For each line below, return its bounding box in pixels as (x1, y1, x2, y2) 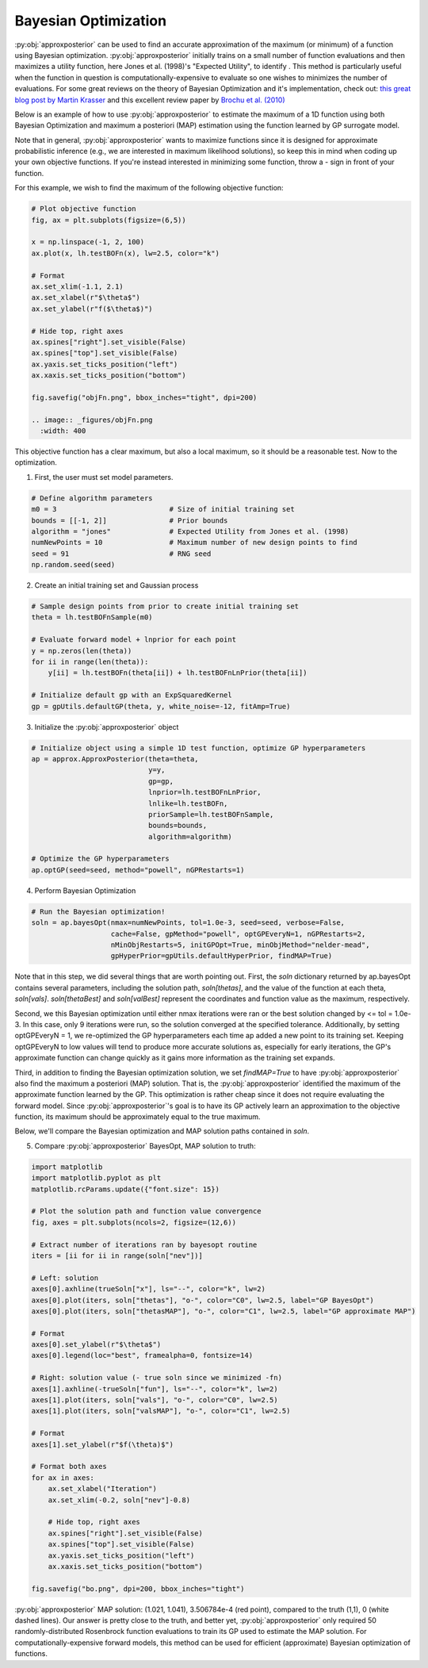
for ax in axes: (31, 1473, 95, 1482)
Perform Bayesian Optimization (34, 885, 136, 895)
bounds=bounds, (147, 821, 208, 830)
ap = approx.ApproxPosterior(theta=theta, (31, 754, 199, 763)
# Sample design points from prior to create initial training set (31, 602, 300, 611)
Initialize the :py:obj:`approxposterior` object (34, 722, 179, 731)
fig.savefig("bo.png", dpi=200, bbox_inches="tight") (31, 1584, 245, 1593)
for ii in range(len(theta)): (31, 658, 149, 666)
